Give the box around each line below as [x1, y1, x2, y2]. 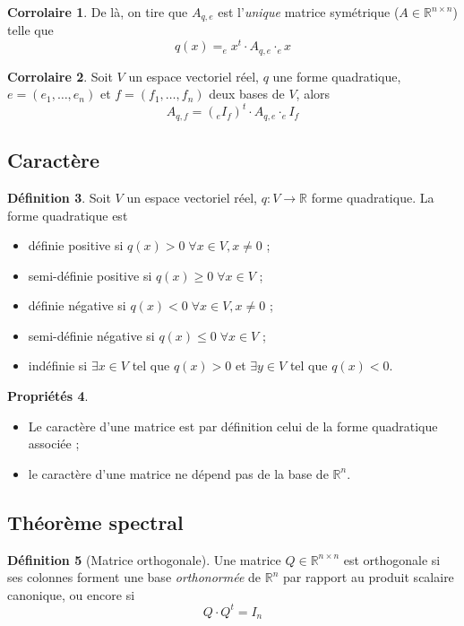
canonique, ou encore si [7, 585, 135, 604]
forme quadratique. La [311, 187, 434, 206]
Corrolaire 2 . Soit [7, 66, 113, 85]
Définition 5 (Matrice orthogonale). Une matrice [7, 550, 281, 569]
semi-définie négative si [28, 326, 155, 344]
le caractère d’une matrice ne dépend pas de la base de [28, 464, 329, 483]
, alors [296, 84, 331, 103]
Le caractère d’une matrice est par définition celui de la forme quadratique [28, 416, 438, 435]
